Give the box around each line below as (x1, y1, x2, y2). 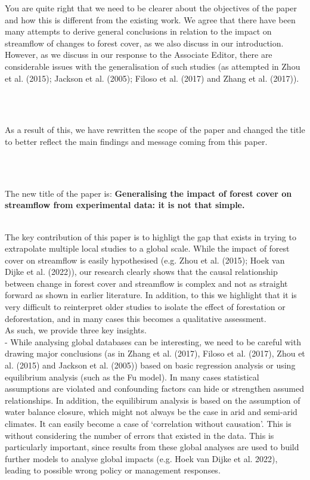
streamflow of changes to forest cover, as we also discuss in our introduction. (5, 36, 284, 49)
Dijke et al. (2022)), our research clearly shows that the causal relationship (5, 265, 278, 278)
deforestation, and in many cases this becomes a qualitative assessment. (5, 312, 266, 324)
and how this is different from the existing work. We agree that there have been (5, 13, 296, 26)
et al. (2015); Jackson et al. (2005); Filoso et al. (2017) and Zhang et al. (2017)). (5, 72, 299, 84)
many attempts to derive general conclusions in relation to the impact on (5, 25, 272, 38)
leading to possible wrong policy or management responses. (5, 464, 221, 476)
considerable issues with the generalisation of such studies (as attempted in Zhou (5, 60, 300, 72)
